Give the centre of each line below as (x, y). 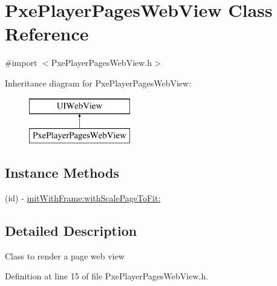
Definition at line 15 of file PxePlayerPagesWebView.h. (107, 276)
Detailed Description (71, 230)
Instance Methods (62, 173)
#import (21, 63)
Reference (47, 34)
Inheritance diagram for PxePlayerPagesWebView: (98, 83)
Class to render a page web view (65, 255)
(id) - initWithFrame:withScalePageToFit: (83, 197)
